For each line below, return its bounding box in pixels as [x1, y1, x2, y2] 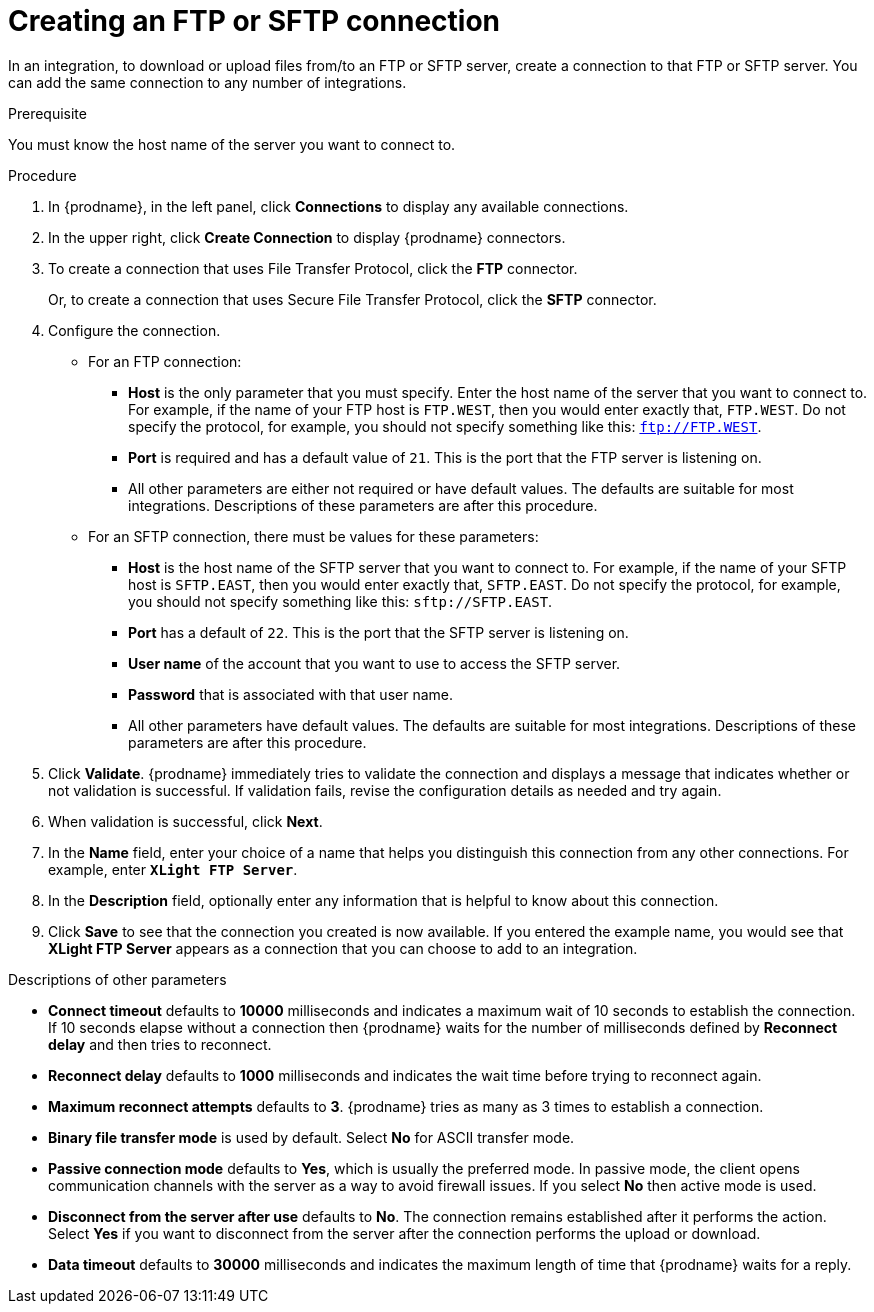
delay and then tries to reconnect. [48, 1035, 272, 1053]
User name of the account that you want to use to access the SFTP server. [128, 654, 621, 672]
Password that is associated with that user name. [128, 685, 453, 703]
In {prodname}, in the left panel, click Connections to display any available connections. [48, 197, 629, 215]
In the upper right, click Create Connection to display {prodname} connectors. [48, 228, 566, 246]
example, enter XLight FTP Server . [48, 860, 298, 878]
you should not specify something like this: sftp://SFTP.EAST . [128, 592, 553, 610]
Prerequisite [8, 104, 87, 122]
